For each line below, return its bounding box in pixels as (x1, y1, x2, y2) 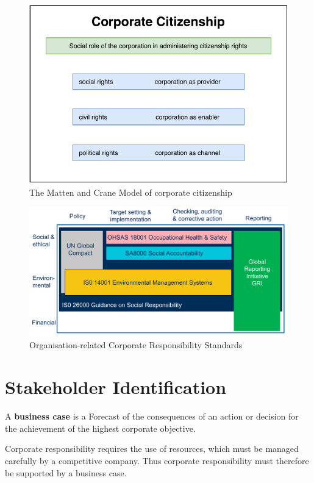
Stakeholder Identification (5, 374, 227, 399)
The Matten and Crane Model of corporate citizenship (29, 185, 232, 198)
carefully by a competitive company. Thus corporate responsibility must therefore (5, 454, 309, 467)
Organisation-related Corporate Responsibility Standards (29, 338, 243, 351)
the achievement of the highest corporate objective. (5, 421, 196, 434)
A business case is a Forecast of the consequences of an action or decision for (5, 410, 299, 423)
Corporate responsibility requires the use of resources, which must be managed (5, 442, 299, 455)
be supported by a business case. (5, 466, 127, 479)
